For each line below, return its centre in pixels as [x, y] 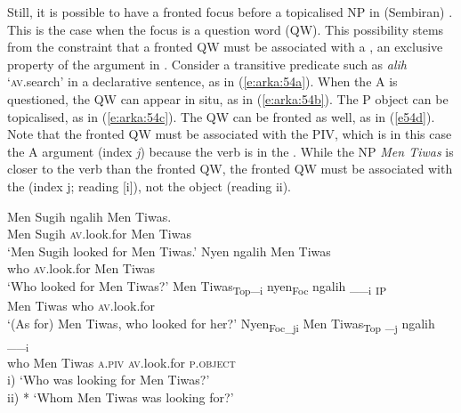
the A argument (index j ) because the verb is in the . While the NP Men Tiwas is [230, 151]
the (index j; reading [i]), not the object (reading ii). [150, 186]
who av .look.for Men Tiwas [81, 268]
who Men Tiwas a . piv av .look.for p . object [121, 362]
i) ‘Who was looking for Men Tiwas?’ [109, 380]
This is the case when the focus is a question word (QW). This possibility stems [226, 29]
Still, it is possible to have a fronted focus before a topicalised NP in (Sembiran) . [230, 12]
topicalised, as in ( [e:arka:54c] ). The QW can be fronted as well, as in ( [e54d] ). [221, 116]
